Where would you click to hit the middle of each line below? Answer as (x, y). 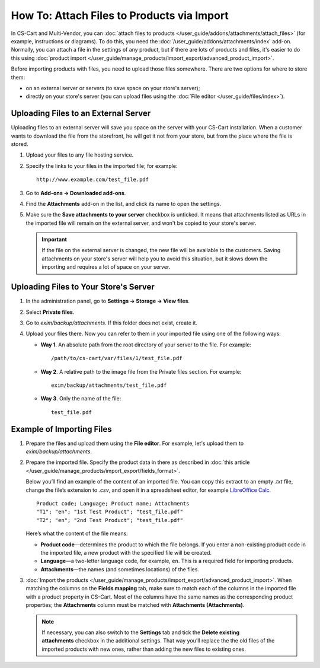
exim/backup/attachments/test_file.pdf (109, 385)
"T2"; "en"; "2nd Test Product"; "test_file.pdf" (110, 520)
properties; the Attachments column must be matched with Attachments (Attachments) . (135, 605)
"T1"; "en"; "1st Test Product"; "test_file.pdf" (110, 512)
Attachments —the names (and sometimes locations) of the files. (120, 569)
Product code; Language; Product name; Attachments (113, 503)
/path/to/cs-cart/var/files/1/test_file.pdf (117, 358)
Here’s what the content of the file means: (77, 533)
